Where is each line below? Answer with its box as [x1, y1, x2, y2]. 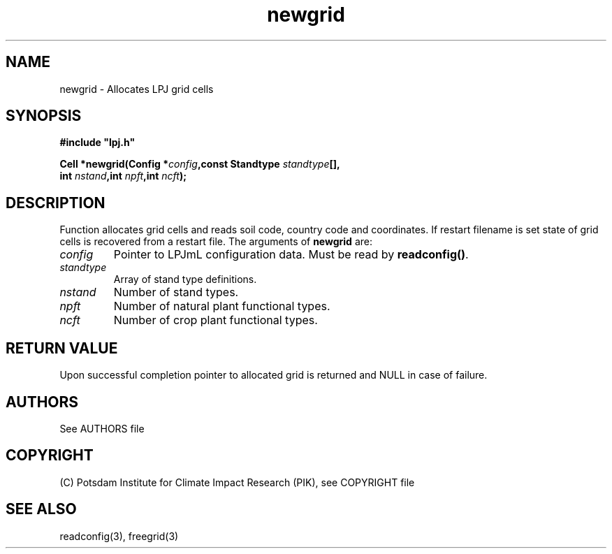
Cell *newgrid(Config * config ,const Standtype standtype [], [59, 158, 340, 170]
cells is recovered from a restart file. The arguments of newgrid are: [59, 235, 372, 248]
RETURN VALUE [6, 339, 118, 357]
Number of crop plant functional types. [113, 313, 318, 328]
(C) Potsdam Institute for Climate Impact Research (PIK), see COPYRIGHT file [59, 476, 415, 488]
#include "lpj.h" [59, 136, 136, 149]
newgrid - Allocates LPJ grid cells [59, 82, 214, 95]
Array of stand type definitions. [113, 273, 257, 286]
